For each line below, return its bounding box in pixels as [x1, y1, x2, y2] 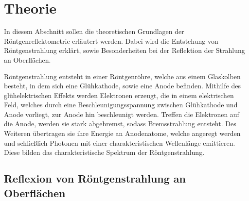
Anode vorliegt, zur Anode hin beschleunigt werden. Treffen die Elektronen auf [4, 109, 239, 119]
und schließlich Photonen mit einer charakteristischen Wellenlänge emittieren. [4, 137, 235, 148]
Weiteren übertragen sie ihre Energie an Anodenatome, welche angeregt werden [4, 128, 241, 138]
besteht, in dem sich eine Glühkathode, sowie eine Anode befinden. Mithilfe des [4, 81, 241, 91]
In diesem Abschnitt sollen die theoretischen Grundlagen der [4, 26, 184, 36]
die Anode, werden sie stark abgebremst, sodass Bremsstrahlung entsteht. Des [4, 118, 236, 129]
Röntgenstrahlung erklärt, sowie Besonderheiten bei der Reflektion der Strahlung [4, 45, 245, 55]
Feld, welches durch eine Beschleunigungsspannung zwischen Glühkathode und [4, 100, 238, 110]
